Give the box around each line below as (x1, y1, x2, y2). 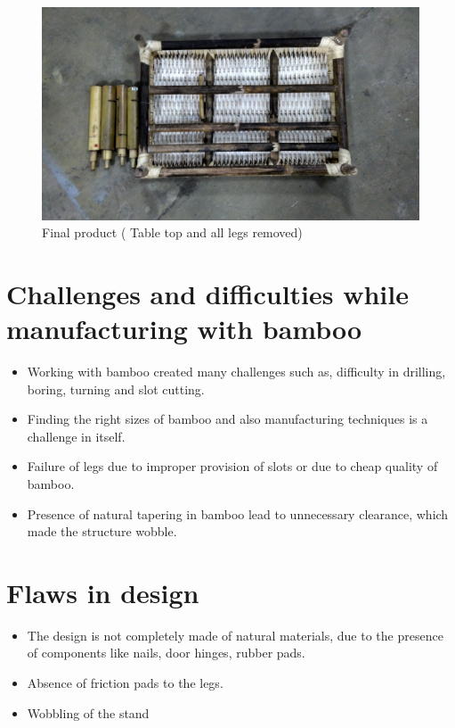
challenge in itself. (27, 426, 126, 445)
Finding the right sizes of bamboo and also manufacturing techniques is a (27, 409, 428, 428)
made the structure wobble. (27, 522, 177, 541)
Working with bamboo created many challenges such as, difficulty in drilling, (27, 362, 446, 380)
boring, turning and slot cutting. (27, 379, 205, 398)
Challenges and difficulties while (6, 275, 409, 311)
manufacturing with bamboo (6, 310, 362, 347)
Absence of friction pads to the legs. (27, 674, 223, 692)
